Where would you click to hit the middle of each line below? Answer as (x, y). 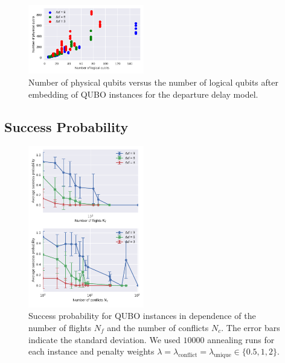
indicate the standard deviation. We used (104, 339)
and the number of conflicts (158, 327)
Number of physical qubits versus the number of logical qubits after (153, 82)
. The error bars (251, 327)
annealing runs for (241, 339)
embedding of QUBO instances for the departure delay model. (143, 94)
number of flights (60, 327)
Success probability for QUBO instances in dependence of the (142, 316)
